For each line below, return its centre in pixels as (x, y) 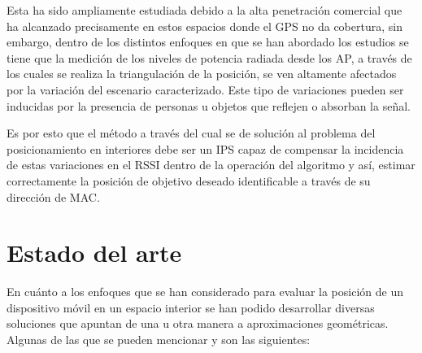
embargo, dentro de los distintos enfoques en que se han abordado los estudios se (208, 42)
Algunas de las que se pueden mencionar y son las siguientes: (159, 340)
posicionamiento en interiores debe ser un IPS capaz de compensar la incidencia (205, 148)
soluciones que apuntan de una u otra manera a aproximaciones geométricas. (198, 323)
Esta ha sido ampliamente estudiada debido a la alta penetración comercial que (204, 10)
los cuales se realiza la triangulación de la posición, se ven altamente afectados (202, 74)
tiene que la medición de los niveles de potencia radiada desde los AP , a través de (209, 57)
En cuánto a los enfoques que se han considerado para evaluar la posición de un (205, 292)
